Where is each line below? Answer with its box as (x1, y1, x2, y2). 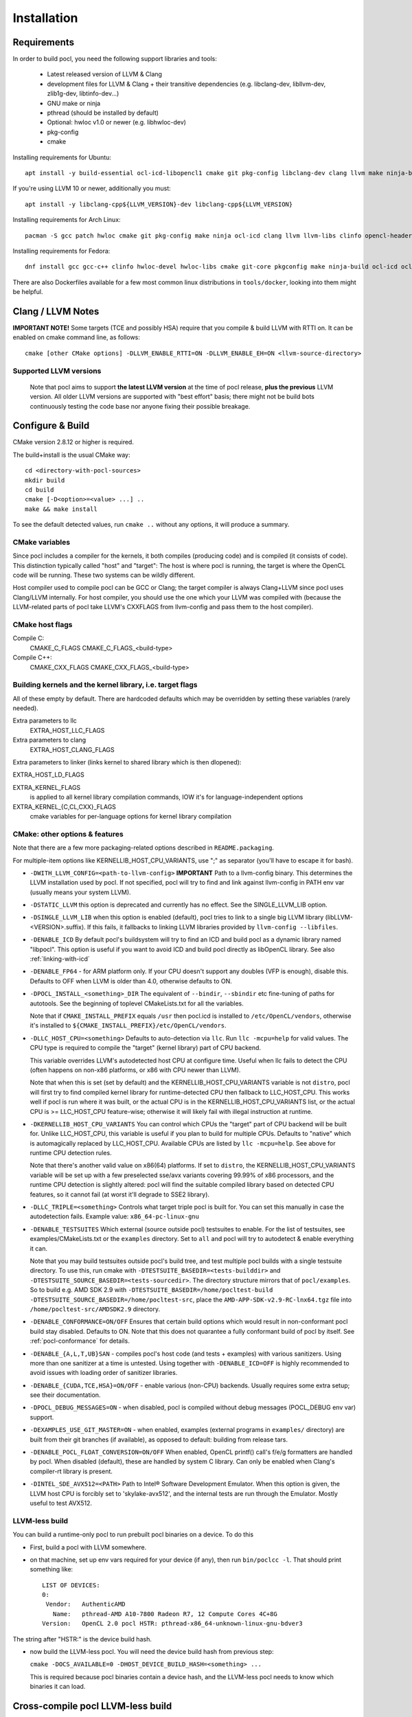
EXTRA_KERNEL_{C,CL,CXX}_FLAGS (12, 802, 117, 810)
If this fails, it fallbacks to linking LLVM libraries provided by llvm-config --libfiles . (87, 922, 339, 931)
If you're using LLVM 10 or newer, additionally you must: (12, 184, 171, 192)
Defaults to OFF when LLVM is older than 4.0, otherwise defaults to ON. (30, 977, 233, 985)
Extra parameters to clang (12, 736, 87, 744)
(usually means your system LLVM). (30, 888, 131, 896)
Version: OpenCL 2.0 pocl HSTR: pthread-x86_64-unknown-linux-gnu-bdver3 (42, 1619, 303, 1628)
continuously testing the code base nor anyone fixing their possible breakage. (30, 402, 251, 410)
